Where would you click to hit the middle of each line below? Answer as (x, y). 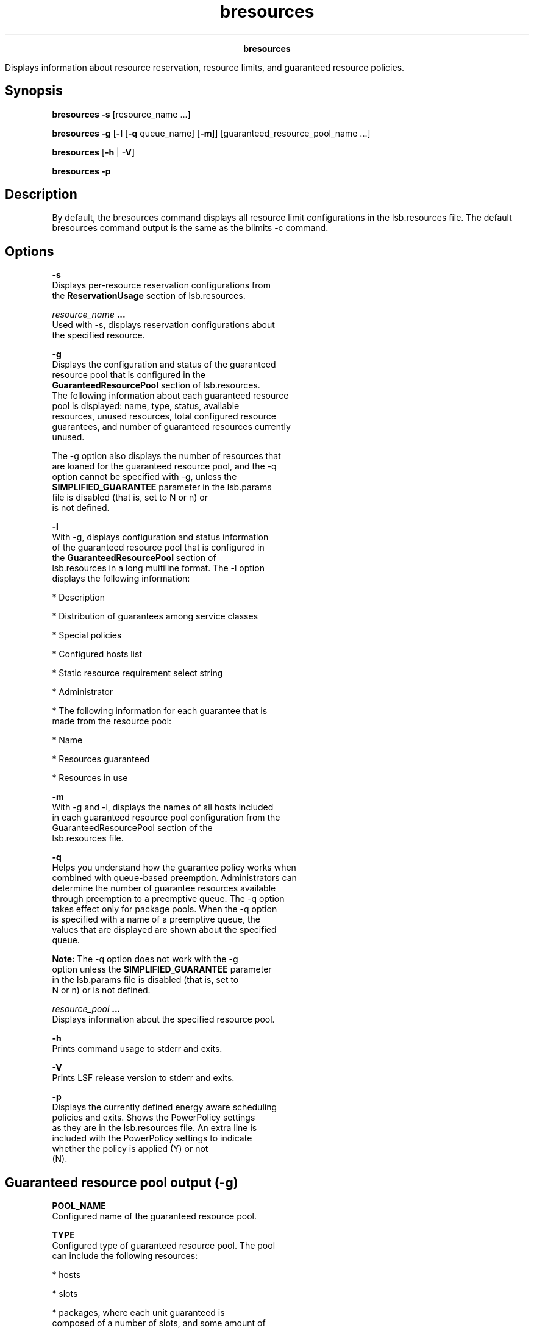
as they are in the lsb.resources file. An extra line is (155, 1128)
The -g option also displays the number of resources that (166, 456)
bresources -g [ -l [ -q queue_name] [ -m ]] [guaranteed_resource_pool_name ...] (211, 133)
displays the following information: (121, 579)
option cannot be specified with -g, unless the (144, 477)
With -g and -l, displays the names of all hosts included (163, 807)
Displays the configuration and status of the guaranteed (164, 365)
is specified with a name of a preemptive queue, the (156, 919)
